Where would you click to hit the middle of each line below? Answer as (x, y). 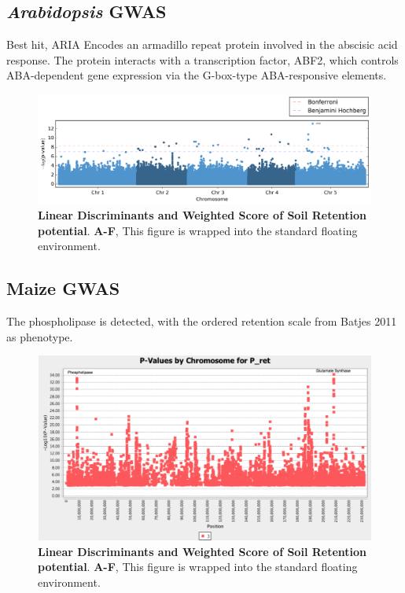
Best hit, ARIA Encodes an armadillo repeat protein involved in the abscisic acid (202, 44)
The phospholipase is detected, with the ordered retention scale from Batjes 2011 (202, 321)
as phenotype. (40, 336)
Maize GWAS (63, 288)
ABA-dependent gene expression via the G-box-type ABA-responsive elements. (197, 75)
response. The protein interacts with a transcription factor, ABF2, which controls (202, 59)
